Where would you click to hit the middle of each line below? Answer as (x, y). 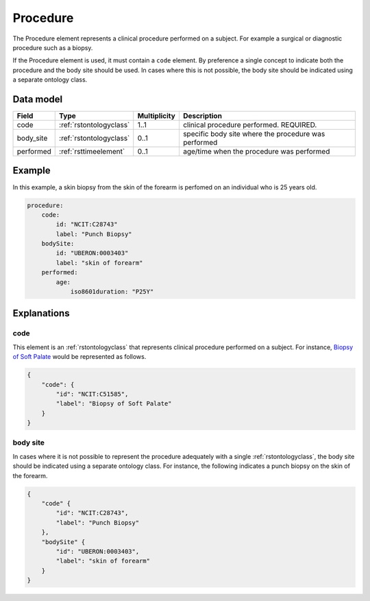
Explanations (41, 313)
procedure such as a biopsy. (53, 47)
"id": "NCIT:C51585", (92, 394)
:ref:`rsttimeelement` (92, 152)
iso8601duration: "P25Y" (112, 292)
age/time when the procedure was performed (256, 152)
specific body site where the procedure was (254, 134)
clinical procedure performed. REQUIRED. (250, 125)
